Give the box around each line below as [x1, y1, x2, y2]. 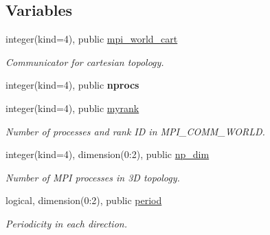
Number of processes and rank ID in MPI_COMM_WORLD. [5, 124, 265, 138]
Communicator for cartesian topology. [5, 54, 164, 69]
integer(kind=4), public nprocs [5, 78, 139, 92]
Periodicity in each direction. [5, 216, 127, 230]
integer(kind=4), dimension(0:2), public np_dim [5, 147, 210, 161]
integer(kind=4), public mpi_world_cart [5, 32, 178, 46]
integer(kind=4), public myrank [5, 100, 139, 115]
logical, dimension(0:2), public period [5, 193, 162, 208]
